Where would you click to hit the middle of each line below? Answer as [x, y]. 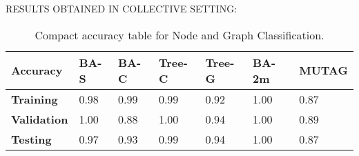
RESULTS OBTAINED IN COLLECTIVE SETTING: [122, 8]
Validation [40, 119]
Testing [31, 139]
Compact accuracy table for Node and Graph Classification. [179, 35]
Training [35, 99]
